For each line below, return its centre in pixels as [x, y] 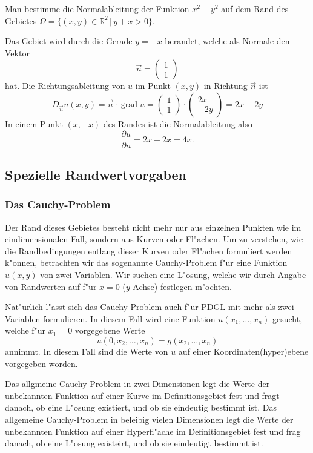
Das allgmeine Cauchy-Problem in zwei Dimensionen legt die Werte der [137, 384]
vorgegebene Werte [110, 330]
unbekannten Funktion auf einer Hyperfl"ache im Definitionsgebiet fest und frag [153, 431]
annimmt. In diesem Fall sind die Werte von [87, 351]
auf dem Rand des [255, 8]
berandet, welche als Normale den [227, 41]
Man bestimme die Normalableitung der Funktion [97, 8]
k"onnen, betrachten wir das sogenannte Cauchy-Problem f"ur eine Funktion [146, 263]
